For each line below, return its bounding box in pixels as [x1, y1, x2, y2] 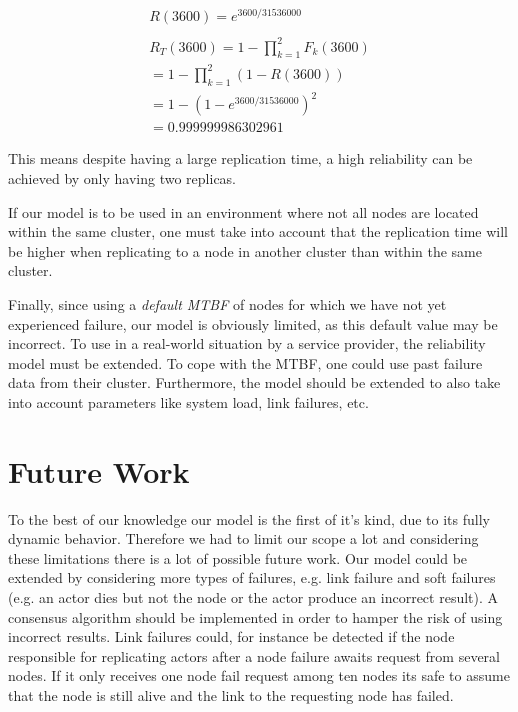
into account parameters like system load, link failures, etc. [8, 391, 369, 412]
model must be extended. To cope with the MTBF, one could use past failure [8, 352, 483, 373]
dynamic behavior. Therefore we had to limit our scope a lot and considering [8, 528, 479, 549]
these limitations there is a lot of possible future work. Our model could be [8, 547, 468, 568]
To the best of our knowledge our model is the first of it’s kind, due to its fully [8, 508, 490, 529]
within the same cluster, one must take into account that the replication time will [8, 221, 508, 242]
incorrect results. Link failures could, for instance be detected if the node [8, 626, 455, 647]
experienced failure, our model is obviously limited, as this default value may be [8, 313, 498, 334]
